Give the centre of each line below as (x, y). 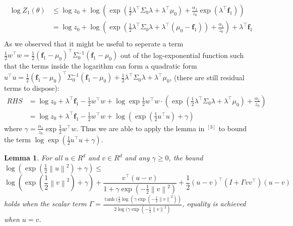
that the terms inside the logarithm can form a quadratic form (101, 66)
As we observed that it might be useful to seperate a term (94, 44)
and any (137, 158)
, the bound (186, 158)
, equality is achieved (214, 204)
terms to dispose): (32, 88)
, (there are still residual (207, 77)
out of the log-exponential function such (182, 55)
